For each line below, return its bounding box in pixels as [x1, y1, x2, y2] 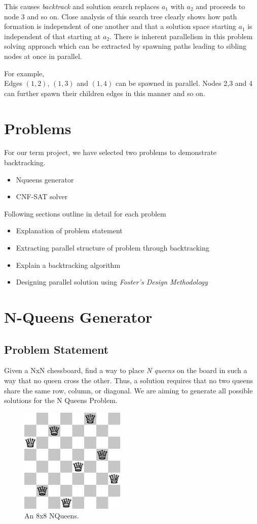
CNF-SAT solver [16, 191, 68, 202]
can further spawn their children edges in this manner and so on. [4, 87, 205, 98]
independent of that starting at [4, 30, 101, 41]
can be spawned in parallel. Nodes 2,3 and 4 [115, 78, 253, 88]
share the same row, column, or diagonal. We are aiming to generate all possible [4, 385, 253, 395]
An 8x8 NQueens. [24, 510, 79, 521]
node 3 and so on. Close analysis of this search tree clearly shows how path [4, 11, 237, 21]
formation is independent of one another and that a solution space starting [4, 21, 236, 32]
